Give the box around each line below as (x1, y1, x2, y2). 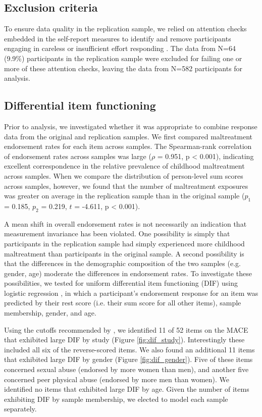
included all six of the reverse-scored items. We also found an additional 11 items (4, 344, 255, 354)
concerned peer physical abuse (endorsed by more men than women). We (4, 374, 230, 384)
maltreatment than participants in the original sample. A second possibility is (4, 248, 244, 258)
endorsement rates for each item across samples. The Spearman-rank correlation (4, 141, 252, 151)
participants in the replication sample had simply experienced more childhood (4, 238, 245, 248)
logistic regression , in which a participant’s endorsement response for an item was (4, 287, 258, 298)
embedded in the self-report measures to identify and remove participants (4, 33, 231, 43)
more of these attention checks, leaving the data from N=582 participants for (4, 63, 243, 73)
